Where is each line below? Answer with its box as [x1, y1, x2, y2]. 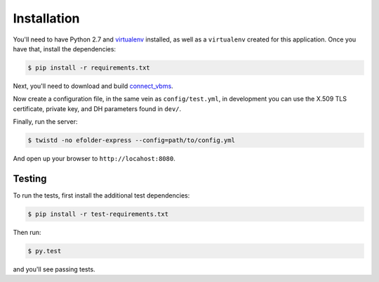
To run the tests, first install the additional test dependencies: [13, 191, 190, 200]
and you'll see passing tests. [13, 264, 95, 274]
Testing [13, 172, 47, 184]
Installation [13, 11, 80, 26]
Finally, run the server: [13, 117, 78, 126]
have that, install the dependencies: [13, 44, 116, 53]
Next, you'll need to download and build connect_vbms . [13, 82, 173, 90]
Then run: [13, 228, 41, 236]
